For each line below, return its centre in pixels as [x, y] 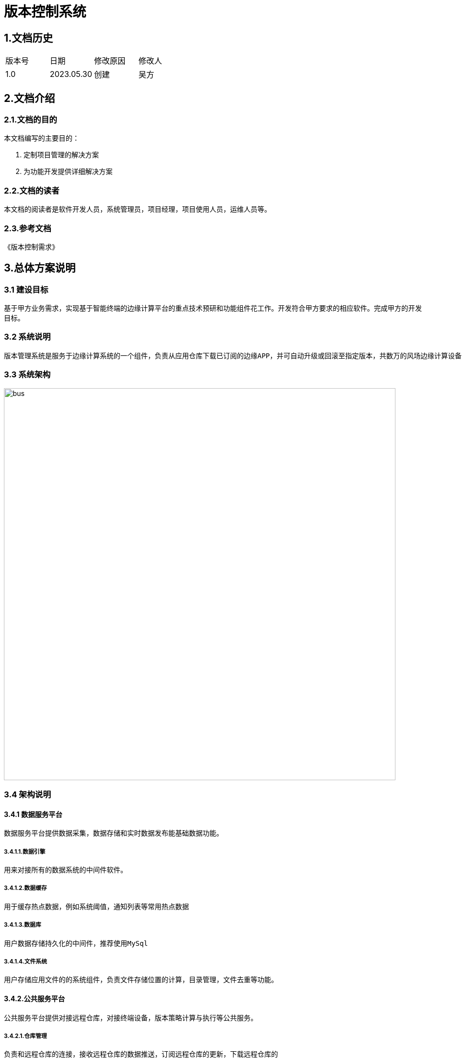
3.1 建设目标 [26, 289]
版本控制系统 [45, 12]
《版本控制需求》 [31, 247]
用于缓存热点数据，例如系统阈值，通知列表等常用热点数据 [96, 906]
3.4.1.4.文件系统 [26, 961]
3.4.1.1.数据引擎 [25, 852]
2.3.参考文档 [28, 228]
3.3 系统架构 [27, 375]
